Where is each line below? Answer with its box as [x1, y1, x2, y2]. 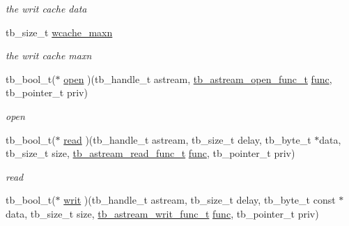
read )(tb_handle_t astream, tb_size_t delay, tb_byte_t [63, 132, 311, 146]
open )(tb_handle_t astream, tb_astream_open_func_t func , [63, 71, 332, 86]
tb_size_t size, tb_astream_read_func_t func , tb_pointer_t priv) [6, 146, 295, 160]
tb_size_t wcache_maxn [6, 24, 113, 39]
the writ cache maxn [6, 48, 92, 63]
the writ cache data [6, 1, 87, 15]
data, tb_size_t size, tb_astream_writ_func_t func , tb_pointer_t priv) [6, 206, 319, 220]
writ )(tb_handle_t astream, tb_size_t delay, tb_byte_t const [63, 193, 336, 207]
